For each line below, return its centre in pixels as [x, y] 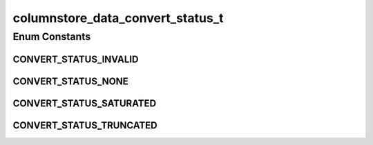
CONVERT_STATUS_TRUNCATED [85, 125]
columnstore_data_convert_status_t [118, 18]
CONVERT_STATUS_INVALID [76, 59]
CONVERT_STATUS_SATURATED [85, 103]
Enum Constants [52, 37]
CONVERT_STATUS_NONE [71, 81]
